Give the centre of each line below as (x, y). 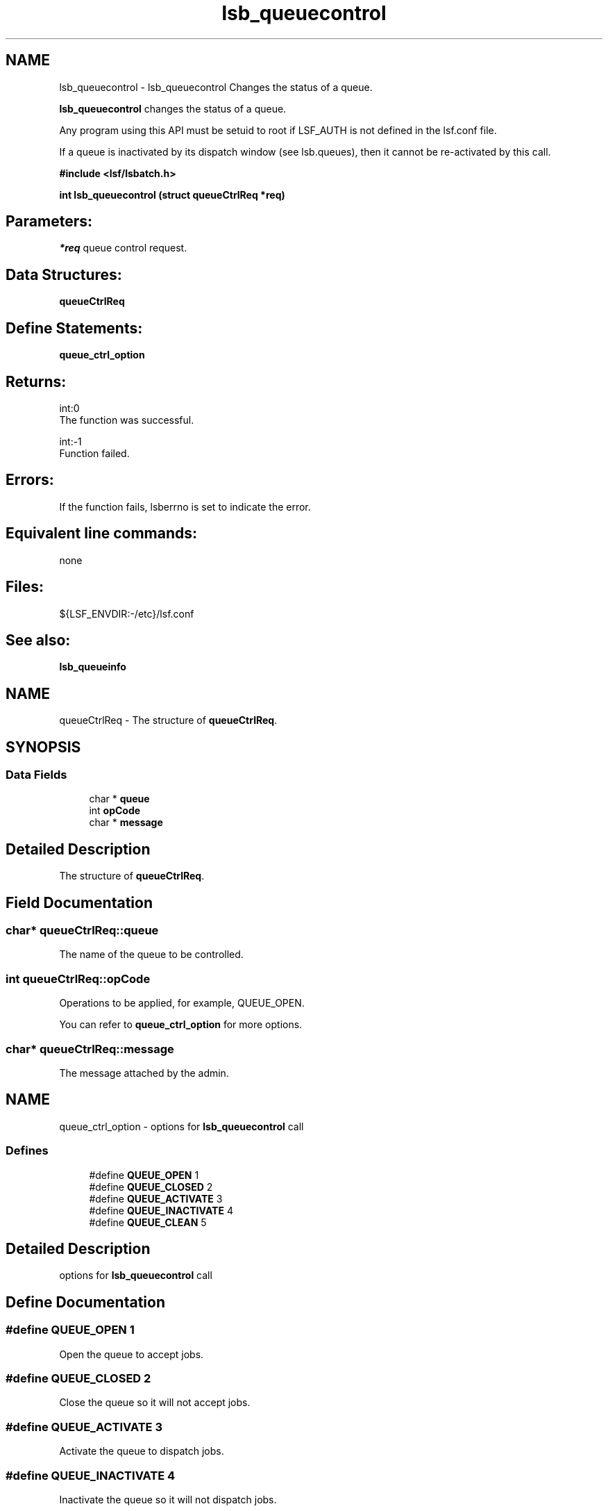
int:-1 (70, 441)
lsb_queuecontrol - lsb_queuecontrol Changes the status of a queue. (216, 87)
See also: (38, 640)
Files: (25, 587)
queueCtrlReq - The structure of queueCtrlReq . (168, 720)
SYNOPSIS (43, 747)
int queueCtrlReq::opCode (78, 979)
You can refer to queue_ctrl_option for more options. (181, 1025)
